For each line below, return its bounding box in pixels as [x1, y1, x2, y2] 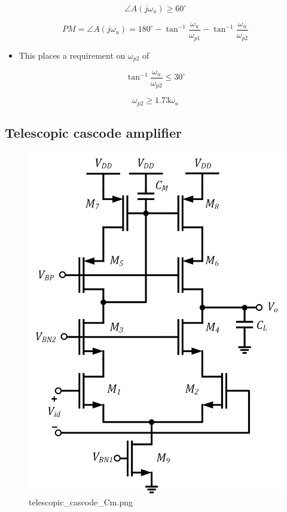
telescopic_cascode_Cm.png [29, 495, 133, 508]
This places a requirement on [19, 49, 126, 61]
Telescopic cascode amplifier [5, 123, 182, 142]
